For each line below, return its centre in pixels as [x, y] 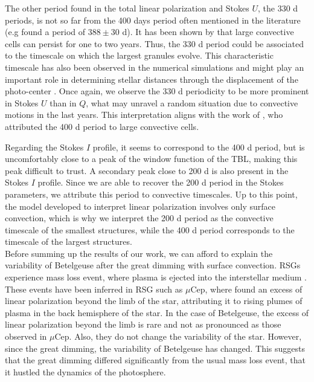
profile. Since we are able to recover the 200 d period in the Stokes [161, 182]
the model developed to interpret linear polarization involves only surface [140, 206]
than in [63, 102]
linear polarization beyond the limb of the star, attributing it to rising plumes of [154, 301]
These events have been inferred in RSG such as [94, 289]
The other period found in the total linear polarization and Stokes [127, 8]
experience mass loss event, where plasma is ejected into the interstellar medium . [156, 277]
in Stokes [22, 102]
